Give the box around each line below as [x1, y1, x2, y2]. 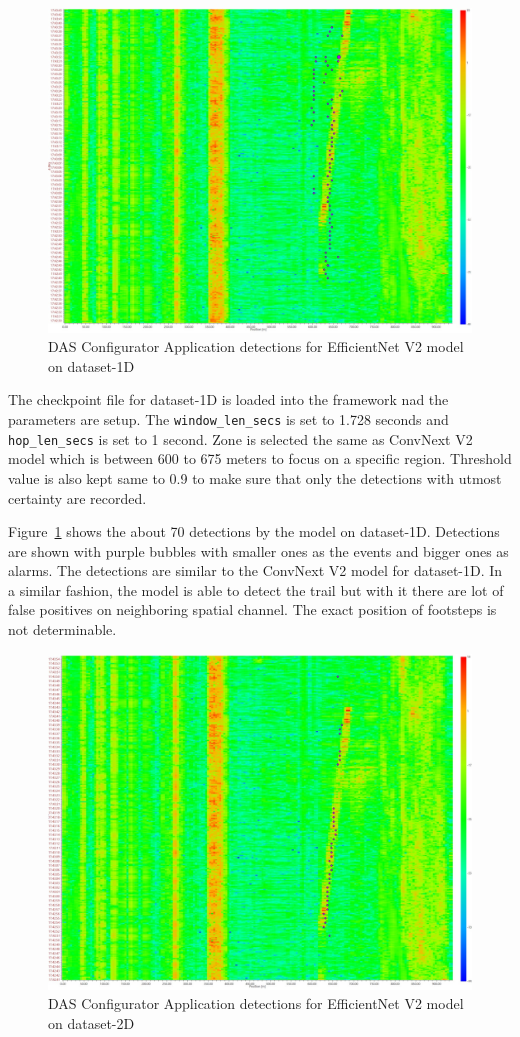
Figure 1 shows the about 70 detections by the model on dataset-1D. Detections [8, 521, 500, 542]
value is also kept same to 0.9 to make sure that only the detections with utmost [8, 467, 502, 488]
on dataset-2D [48, 1013, 135, 1034]
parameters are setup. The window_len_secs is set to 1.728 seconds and [8, 409, 449, 429]
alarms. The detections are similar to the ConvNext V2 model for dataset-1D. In [8, 560, 503, 581]
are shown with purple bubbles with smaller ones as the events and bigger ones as [8, 540, 509, 561]
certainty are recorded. [8, 487, 147, 508]
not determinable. [8, 619, 117, 640]
